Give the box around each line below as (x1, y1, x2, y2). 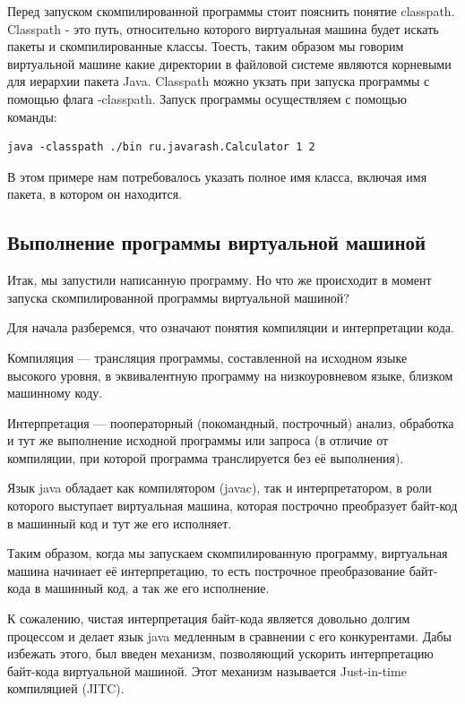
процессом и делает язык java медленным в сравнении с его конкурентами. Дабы (7, 626, 452, 645)
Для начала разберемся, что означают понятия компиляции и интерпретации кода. (7, 318, 454, 337)
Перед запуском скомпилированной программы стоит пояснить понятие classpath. (7, 2, 455, 20)
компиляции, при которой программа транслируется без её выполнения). (7, 448, 404, 467)
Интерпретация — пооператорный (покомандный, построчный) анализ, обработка (7, 413, 454, 432)
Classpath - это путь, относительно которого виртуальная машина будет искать (7, 19, 439, 38)
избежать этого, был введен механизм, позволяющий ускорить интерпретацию (7, 644, 434, 663)
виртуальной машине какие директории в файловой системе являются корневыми (7, 54, 452, 73)
